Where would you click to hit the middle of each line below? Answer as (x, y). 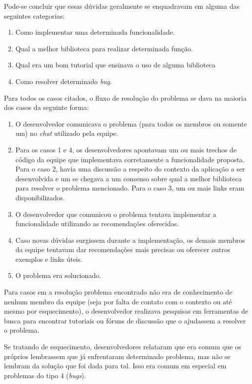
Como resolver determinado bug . (63, 81)
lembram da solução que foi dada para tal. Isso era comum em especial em (115, 366)
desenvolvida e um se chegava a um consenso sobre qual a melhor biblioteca (128, 178)
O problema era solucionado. (58, 275)
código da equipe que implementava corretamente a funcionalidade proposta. (130, 159)
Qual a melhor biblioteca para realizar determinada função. (104, 48)
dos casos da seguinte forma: (46, 107)
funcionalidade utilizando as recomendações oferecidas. (97, 224)
